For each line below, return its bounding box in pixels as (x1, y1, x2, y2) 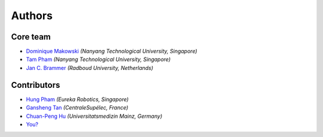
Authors (11, 9, 53, 22)
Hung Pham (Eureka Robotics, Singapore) (26, 96, 129, 103)
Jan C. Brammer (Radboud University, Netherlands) (26, 64, 154, 71)
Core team (11, 32, 51, 42)
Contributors (11, 80, 60, 90)
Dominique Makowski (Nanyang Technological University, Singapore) (26, 48, 197, 55)
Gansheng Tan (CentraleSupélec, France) (26, 104, 129, 111)
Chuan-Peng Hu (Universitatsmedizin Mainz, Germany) (26, 112, 163, 120)
